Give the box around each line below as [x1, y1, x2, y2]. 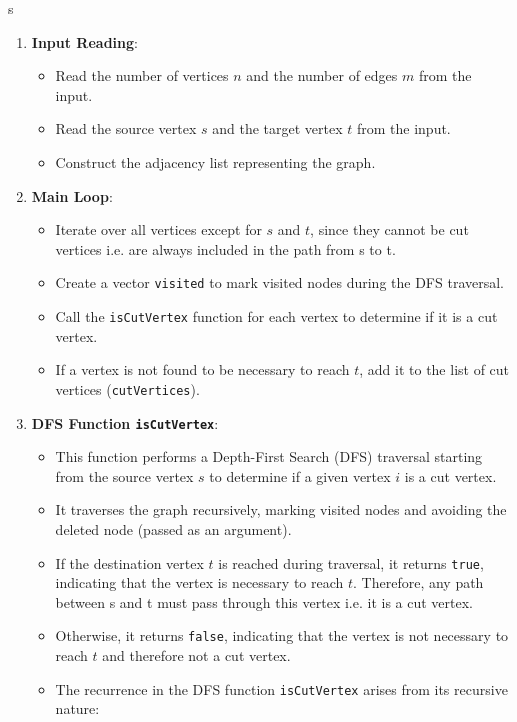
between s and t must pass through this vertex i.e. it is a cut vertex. [55, 591, 474, 612]
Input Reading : [31, 31, 138, 52]
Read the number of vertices [55, 65, 229, 86]
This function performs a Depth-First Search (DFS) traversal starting [55, 446, 483, 467]
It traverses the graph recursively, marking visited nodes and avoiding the [55, 499, 507, 520]
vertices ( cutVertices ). [55, 378, 200, 399]
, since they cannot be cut [310, 219, 469, 240]
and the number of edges [246, 65, 398, 86]
